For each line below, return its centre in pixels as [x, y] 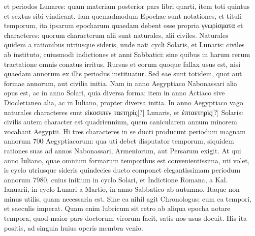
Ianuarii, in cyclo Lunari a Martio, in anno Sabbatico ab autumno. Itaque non [122, 189]
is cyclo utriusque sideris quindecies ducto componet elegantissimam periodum [122, 170]
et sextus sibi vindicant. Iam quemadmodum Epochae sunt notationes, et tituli [123, 15]
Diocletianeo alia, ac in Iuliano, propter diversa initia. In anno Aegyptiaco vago [124, 102]
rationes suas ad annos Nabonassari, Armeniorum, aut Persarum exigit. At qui [123, 150]
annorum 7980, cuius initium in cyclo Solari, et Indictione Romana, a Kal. [116, 179]
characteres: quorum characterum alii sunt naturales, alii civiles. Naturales [116, 35]
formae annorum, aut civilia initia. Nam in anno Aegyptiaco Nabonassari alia [121, 83]
